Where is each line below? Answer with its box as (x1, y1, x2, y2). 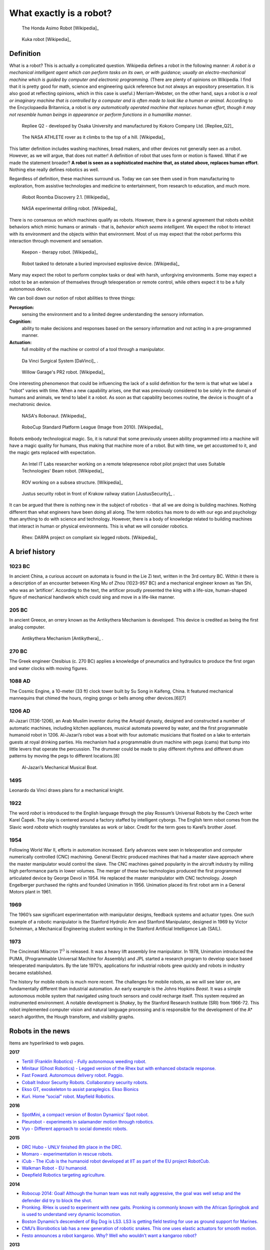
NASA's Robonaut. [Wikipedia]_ (21, 412, 86, 418)
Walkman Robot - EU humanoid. (21, 1165, 87, 1171)
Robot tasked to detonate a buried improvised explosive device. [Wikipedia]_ (21, 260, 180, 266)
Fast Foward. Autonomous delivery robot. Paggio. (21, 1072, 124, 1078)
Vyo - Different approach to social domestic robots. (21, 1125, 127, 1132)
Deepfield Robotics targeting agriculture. (21, 1172, 106, 1178)
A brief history (9, 547, 55, 556)
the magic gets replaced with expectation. (9, 449, 96, 455)
